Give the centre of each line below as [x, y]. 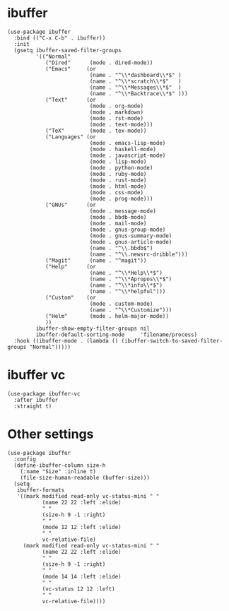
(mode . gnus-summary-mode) [131, 236]
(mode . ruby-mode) [118, 174]
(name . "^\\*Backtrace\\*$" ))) [139, 93]
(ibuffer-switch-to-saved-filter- [172, 340]
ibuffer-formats [41, 490]
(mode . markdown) [116, 112]
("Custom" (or [71, 297]
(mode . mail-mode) [118, 223]
